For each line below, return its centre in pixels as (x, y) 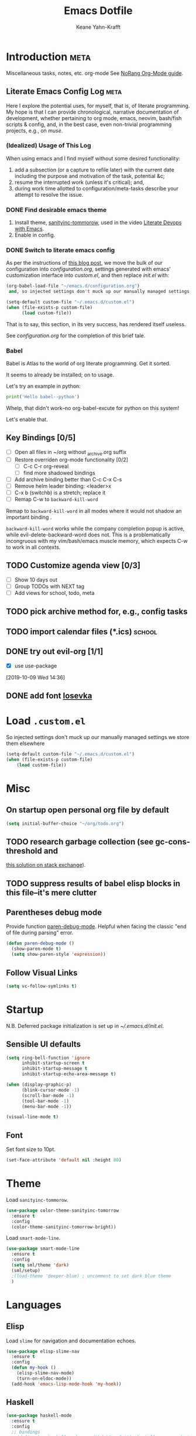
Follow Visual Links (42, 972)
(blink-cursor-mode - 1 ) (51, 1090)
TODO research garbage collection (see (80, 842)
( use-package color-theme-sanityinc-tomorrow (62, 1211)
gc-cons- (173, 842)
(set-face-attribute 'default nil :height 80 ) (64, 1160)
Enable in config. (35, 235)
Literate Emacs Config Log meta (64, 92)
